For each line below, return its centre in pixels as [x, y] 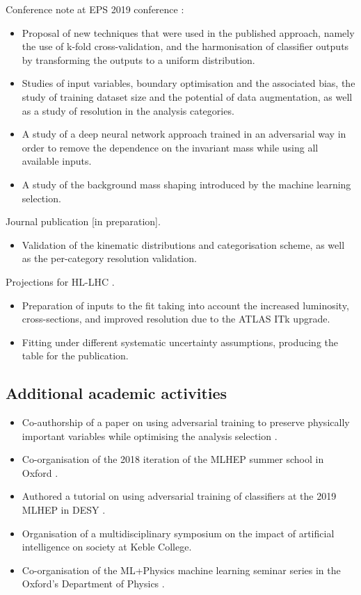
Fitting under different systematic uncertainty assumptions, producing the [180, 342]
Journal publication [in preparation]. [83, 221]
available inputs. [57, 161]
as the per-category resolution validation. [109, 258]
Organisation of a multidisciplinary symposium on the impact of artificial [178, 533]
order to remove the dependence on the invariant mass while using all [170, 147]
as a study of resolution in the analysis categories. [128, 110]
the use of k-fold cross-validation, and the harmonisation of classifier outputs [185, 46]
